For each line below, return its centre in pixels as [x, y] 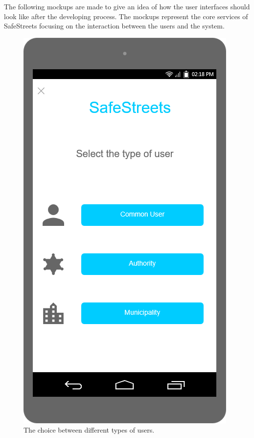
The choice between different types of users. [89, 430]
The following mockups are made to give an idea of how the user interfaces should [127, 6]
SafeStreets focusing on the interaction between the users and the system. [114, 26]
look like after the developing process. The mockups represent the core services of [126, 16]
